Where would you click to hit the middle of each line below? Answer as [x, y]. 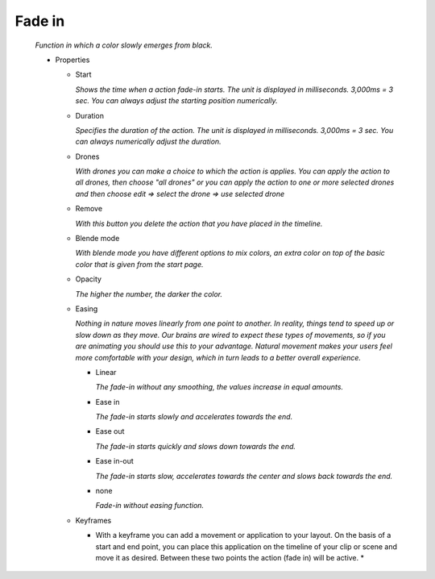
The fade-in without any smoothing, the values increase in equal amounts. [220, 387]
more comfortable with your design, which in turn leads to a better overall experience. [218, 357]
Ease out [110, 431]
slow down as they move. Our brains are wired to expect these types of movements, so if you [230, 335]
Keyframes [93, 520]
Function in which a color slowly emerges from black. [124, 45]
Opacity [89, 279]
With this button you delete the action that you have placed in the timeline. [199, 223]
